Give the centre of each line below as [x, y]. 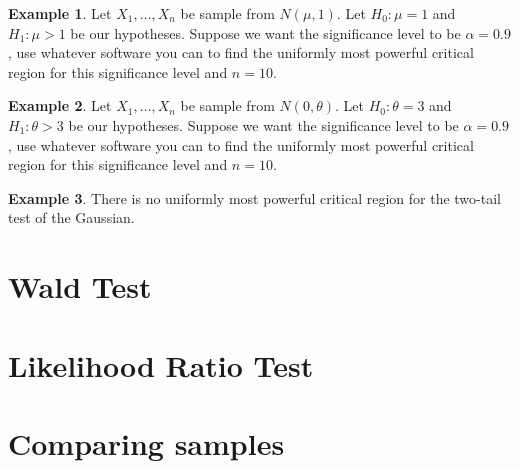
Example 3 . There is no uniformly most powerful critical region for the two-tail [254, 197]
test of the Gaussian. [71, 217]
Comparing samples [146, 442]
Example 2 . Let [60, 105]
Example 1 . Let [60, 13]
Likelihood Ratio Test [161, 364]
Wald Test [80, 286]
